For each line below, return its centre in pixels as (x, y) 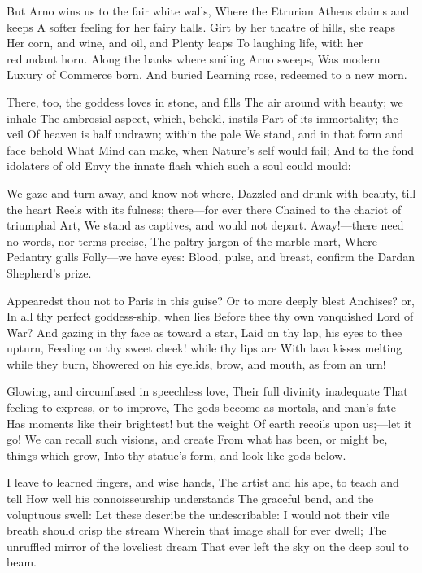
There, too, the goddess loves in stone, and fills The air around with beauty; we (205, 101)
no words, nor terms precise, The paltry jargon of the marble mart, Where (192, 241)
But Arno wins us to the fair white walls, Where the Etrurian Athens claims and (208, 11)
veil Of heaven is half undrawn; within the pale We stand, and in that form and (205, 134)
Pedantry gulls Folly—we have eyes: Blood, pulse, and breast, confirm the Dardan (211, 257)
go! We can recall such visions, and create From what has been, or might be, (197, 439)
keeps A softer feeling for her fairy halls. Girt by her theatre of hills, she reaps (201, 26)
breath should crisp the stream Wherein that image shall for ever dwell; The (197, 530)
